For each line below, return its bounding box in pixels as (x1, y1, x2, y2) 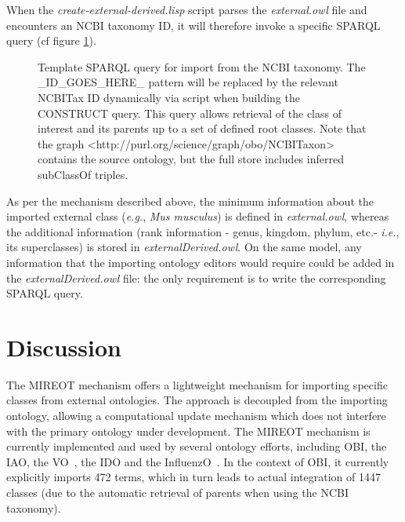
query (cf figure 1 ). (6, 32, 96, 49)
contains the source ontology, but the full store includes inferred (38, 151, 344, 167)
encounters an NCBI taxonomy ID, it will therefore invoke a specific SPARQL (6, 16, 381, 33)
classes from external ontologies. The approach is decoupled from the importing (6, 392, 388, 408)
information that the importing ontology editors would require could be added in (6, 254, 395, 270)
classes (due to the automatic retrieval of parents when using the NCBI (6, 484, 349, 500)
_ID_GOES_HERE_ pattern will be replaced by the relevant (38, 74, 338, 90)
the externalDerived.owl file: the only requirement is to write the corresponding (6, 269, 386, 286)
